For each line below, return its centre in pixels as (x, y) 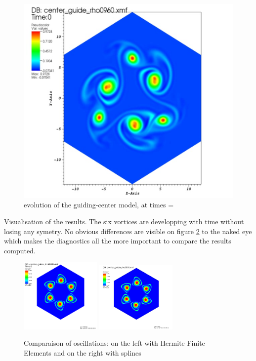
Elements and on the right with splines (83, 353)
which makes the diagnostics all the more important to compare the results (118, 241)
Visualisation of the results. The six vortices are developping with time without (124, 221)
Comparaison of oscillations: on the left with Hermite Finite (114, 343)
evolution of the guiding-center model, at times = (99, 205)
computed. (20, 250)
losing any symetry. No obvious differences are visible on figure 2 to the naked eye (128, 231)
